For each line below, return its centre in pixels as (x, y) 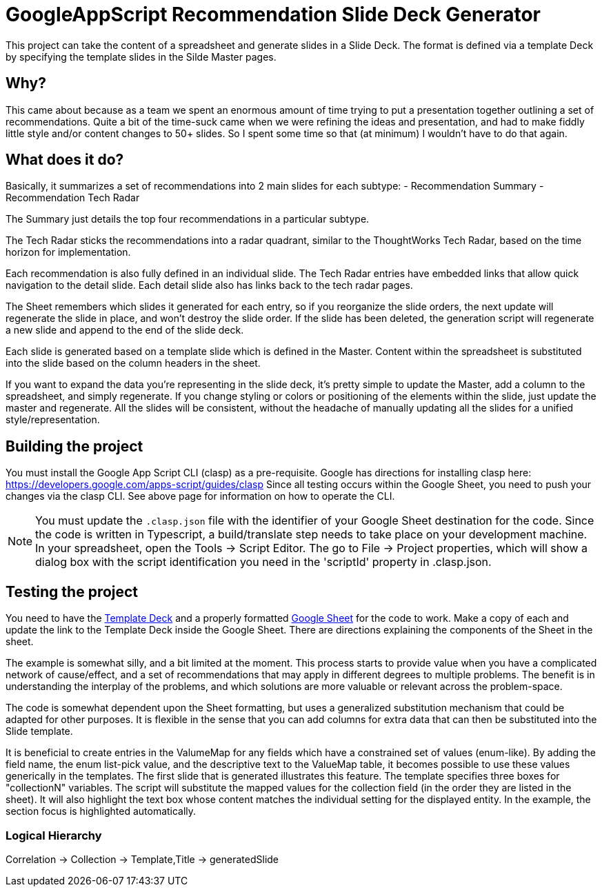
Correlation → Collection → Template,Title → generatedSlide (142, 859)
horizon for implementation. (68, 252)
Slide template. (39, 731)
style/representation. (53, 420)
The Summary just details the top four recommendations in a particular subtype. (188, 219)
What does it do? (65, 160)
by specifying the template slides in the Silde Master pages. (141, 57)
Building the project (74, 446)
